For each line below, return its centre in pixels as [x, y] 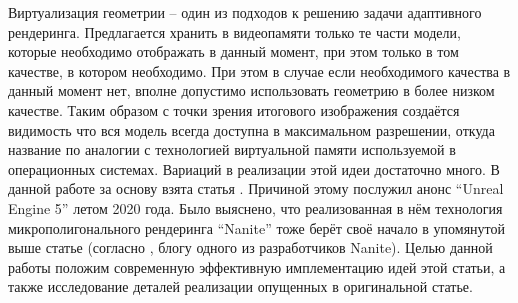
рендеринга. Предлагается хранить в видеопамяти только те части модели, [234, 31]
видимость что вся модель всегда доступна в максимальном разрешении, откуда [251, 129]
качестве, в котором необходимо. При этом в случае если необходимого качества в [259, 70]
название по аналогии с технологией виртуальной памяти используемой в [232, 149]
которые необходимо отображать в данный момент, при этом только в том [233, 51]
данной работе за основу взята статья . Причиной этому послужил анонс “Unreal [256, 188]
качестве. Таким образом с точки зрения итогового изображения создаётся [234, 109]
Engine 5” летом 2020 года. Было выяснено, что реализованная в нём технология [255, 207]
